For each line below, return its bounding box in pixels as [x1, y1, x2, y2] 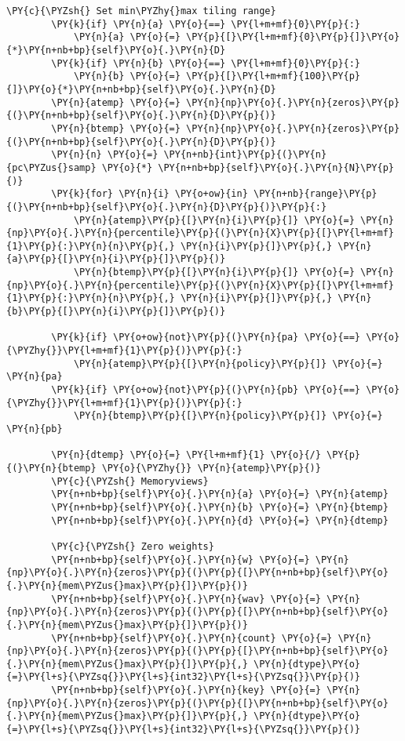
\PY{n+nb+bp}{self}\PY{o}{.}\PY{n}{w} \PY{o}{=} [51, 554, 310, 565]
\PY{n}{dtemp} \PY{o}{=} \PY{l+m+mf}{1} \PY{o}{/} [51, 449, 321, 461]
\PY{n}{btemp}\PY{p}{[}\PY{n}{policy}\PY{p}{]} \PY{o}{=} [73, 410, 383, 422]
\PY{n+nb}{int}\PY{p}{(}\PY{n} [163, 149, 327, 161]
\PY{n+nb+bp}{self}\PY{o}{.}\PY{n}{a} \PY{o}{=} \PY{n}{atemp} [51, 489, 389, 500]
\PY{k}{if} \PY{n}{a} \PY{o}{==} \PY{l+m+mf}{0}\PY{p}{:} [51, 18, 361, 30]
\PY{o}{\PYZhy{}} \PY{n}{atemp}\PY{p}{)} [101, 462, 321, 474]
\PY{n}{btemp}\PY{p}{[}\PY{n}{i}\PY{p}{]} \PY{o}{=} [73, 267, 355, 278]
